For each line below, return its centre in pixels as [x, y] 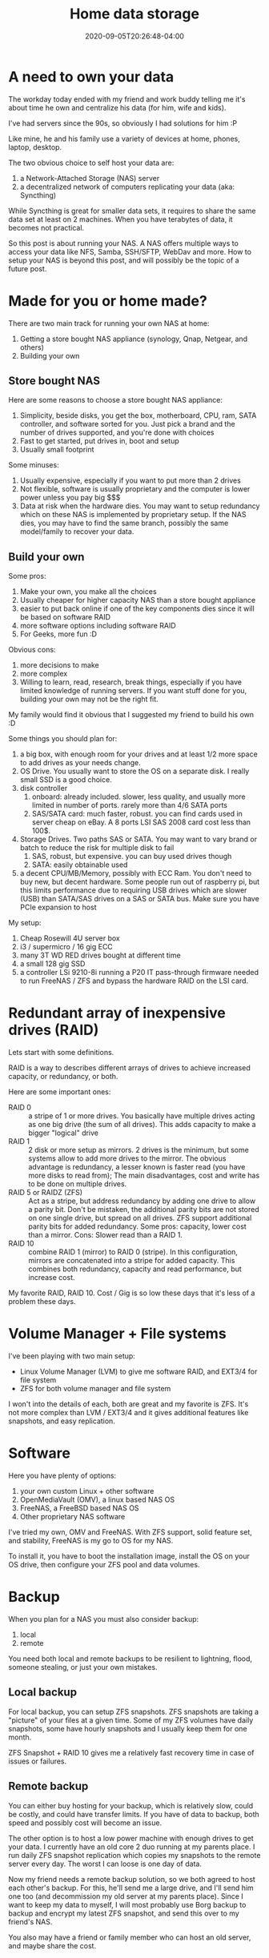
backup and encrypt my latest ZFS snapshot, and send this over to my [124, 1913]
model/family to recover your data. [77, 532]
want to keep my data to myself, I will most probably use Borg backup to [127, 1904]
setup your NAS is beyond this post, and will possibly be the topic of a [124, 260]
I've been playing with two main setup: [72, 1356]
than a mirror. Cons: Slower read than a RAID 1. [105, 1235]
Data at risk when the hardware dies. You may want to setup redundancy [140, 506]
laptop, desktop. [35, 147]
